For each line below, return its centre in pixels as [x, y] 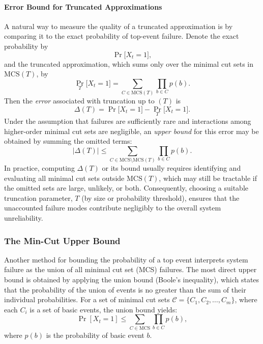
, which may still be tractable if [208, 178]
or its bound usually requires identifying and [171, 168]
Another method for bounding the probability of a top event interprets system [126, 259]
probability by [26, 46]
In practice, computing [39, 168]
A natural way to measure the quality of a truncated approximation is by [119, 26]
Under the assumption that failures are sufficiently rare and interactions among [128, 121]
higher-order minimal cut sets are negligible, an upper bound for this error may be [131, 131]
